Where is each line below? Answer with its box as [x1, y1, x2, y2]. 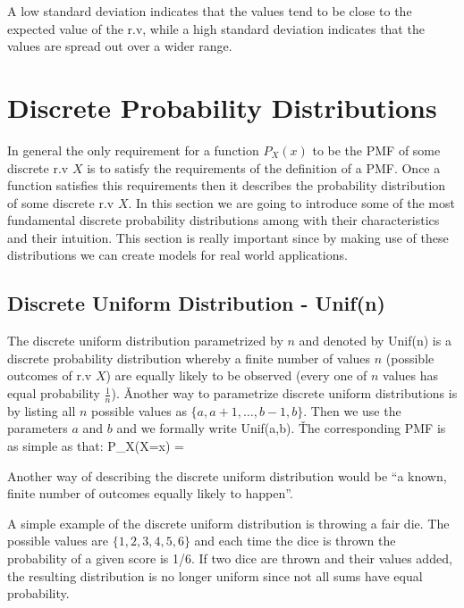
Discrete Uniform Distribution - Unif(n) [7, 289, 385, 317]
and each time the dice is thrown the [194, 531, 396, 550]
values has [383, 366, 439, 385]
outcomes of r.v [7, 366, 92, 385]
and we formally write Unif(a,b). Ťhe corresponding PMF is [116, 419, 446, 437]
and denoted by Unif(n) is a [299, 331, 451, 350]
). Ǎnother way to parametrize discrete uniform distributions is [111, 384, 458, 403]
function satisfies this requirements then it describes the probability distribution [7, 176, 446, 195]
